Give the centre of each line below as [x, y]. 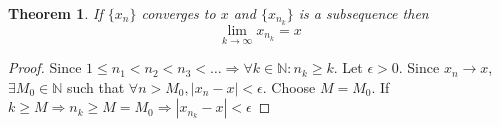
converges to [178, 13]
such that [95, 86]
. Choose [289, 86]
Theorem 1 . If [55, 13]
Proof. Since [45, 67]
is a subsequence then [363, 13]
